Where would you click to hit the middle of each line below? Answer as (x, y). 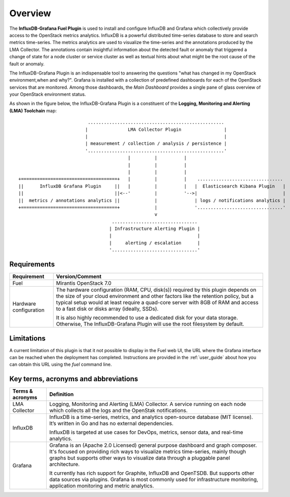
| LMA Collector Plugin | (156, 129)
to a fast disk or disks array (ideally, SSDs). (107, 309)
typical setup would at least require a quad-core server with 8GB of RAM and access (157, 302)
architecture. (64, 465)
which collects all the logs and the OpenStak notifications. (118, 410)
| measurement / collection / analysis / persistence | (156, 144)
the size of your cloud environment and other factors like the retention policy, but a (155, 296)
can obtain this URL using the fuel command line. (61, 364)
